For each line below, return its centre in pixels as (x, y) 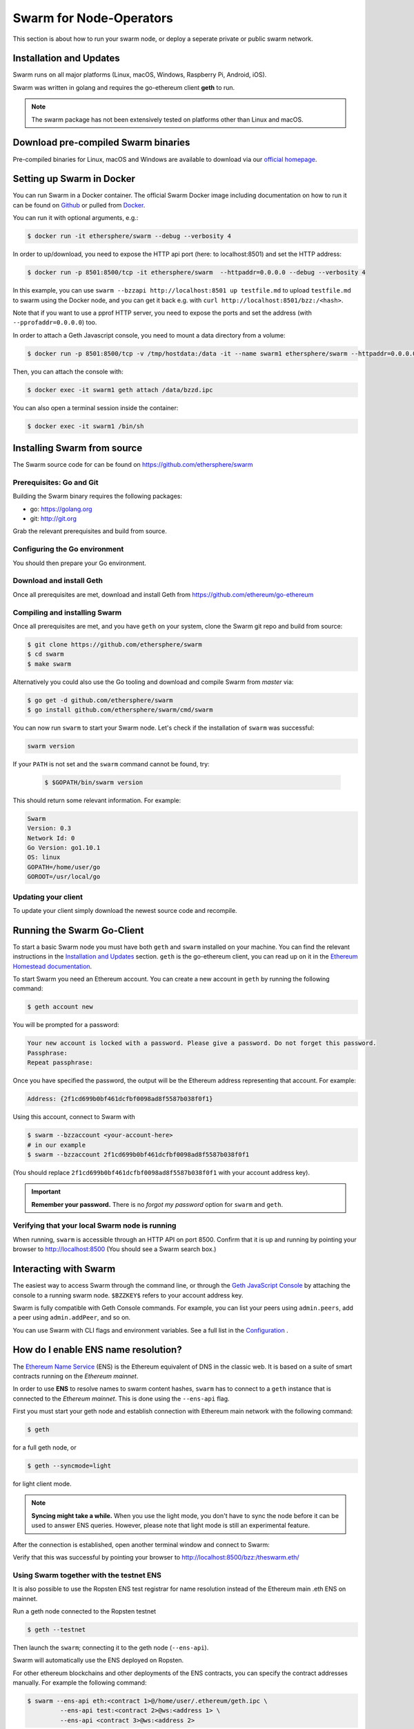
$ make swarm (49, 664)
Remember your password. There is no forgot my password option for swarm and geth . (157, 1204)
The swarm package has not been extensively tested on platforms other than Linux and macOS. (167, 119)
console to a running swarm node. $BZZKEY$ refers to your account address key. (128, 1295)
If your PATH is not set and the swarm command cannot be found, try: (111, 764)
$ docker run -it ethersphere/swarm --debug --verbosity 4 (129, 236)
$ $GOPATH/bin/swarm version (94, 782)
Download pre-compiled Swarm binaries (101, 143)
